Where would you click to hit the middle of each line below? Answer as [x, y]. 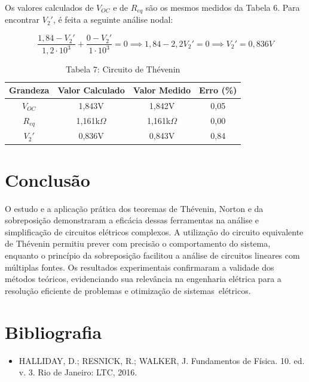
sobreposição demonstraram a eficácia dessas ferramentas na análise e [132, 220]
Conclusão [48, 179]
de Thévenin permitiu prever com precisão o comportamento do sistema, [138, 243]
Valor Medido [162, 90]
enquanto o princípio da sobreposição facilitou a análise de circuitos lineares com [152, 255]
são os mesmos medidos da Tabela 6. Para [223, 7]
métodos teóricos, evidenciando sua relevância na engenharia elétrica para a [143, 279]
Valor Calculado [91, 90]
